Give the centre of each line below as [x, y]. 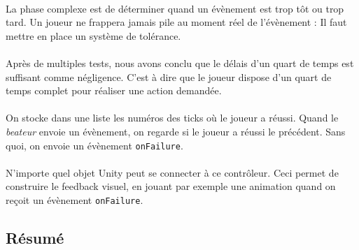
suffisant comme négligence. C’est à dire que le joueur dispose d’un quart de [169, 76]
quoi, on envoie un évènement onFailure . [94, 145]
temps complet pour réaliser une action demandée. [114, 90]
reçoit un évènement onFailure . [75, 199]
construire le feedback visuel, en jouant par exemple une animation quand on [171, 186]
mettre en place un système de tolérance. [93, 35]
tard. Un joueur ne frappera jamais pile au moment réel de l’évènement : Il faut [176, 22]
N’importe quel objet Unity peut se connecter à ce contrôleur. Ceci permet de [172, 172]
